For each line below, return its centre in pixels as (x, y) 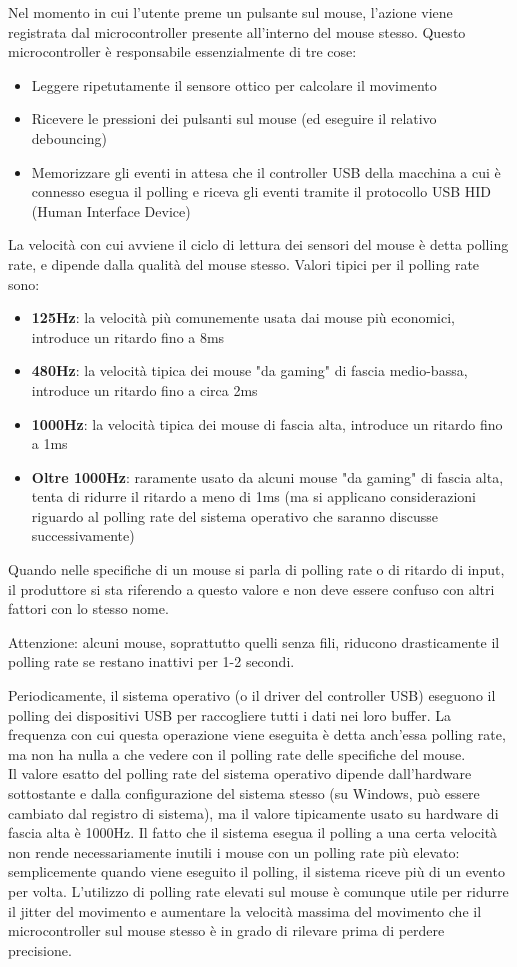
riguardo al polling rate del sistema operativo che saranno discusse (235, 515)
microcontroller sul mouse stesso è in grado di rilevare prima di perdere (226, 930)
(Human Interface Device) (111, 210)
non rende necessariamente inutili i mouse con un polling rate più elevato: (234, 851)
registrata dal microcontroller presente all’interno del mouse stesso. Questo (237, 31)
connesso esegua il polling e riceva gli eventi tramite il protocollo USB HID (261, 191)
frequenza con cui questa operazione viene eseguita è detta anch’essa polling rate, (257, 734)
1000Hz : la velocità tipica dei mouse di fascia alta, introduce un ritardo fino (267, 423)
